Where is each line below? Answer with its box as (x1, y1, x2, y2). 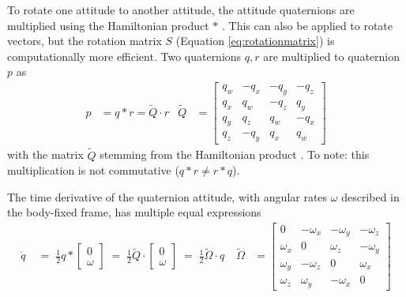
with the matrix (7, 146, 84, 163)
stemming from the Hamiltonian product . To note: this (100, 146, 370, 163)
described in (341, 188, 400, 205)
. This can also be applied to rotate (222, 17, 393, 33)
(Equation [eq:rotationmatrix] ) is (175, 32, 335, 49)
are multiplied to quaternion (263, 47, 400, 64)
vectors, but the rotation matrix (7, 32, 162, 49)
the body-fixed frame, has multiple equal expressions (7, 204, 261, 220)
